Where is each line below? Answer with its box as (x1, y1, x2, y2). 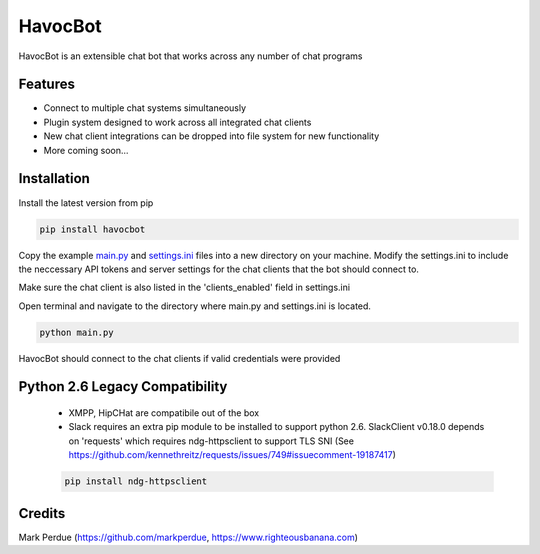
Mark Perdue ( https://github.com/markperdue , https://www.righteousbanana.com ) (18, 531, 359, 543)
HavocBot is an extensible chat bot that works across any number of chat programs (18, 50, 363, 62)
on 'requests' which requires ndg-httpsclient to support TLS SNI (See (68, 435, 355, 447)
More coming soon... (43, 144, 129, 156)
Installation (18, 170, 90, 187)
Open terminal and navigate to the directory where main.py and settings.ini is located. (18, 300, 372, 312)
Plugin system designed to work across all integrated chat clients (43, 116, 312, 128)
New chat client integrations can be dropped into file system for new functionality (43, 130, 380, 142)
